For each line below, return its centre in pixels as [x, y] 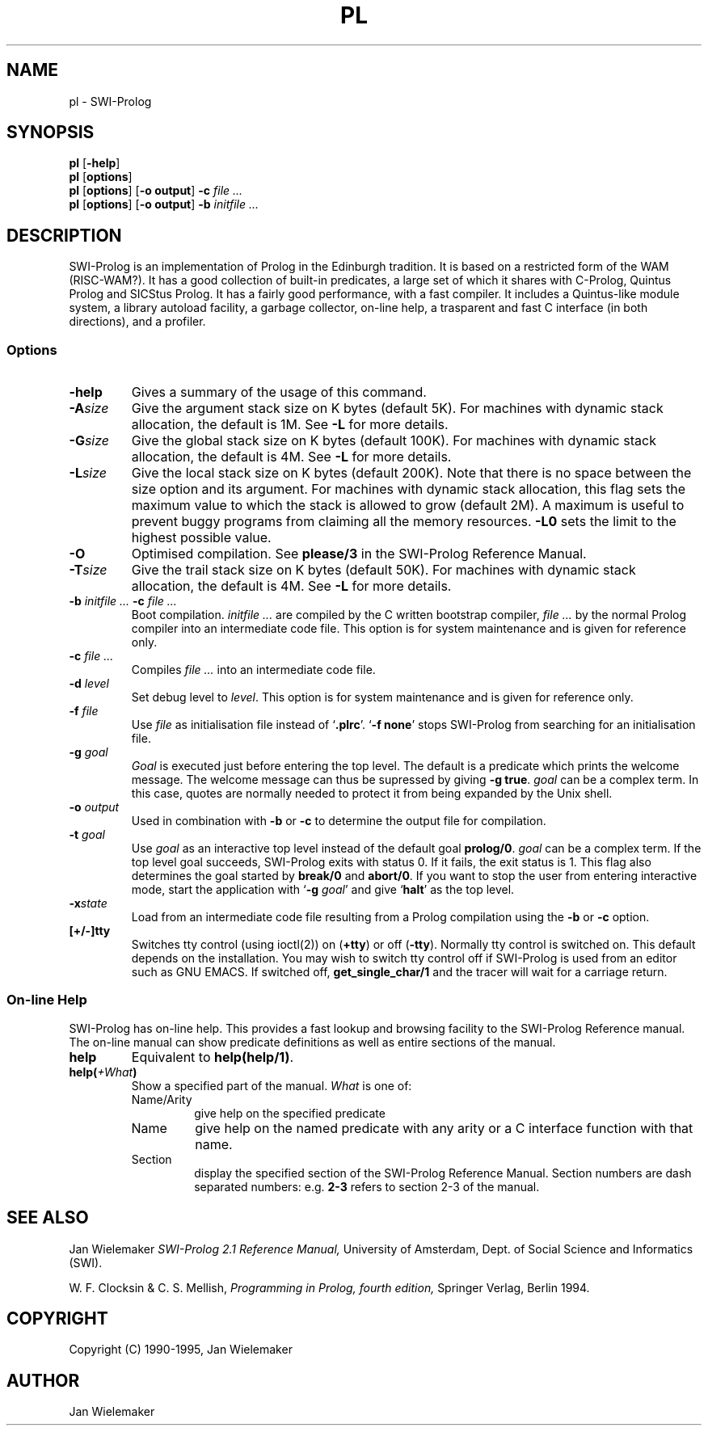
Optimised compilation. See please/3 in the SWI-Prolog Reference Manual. [359, 554]
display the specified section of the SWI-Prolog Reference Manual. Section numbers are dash [443, 1173]
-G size [89, 441]
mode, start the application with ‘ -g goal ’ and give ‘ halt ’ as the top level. [323, 890]
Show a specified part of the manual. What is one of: [272, 1085]
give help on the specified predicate [290, 1113]
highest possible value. [201, 538]
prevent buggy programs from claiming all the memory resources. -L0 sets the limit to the [404, 522]
